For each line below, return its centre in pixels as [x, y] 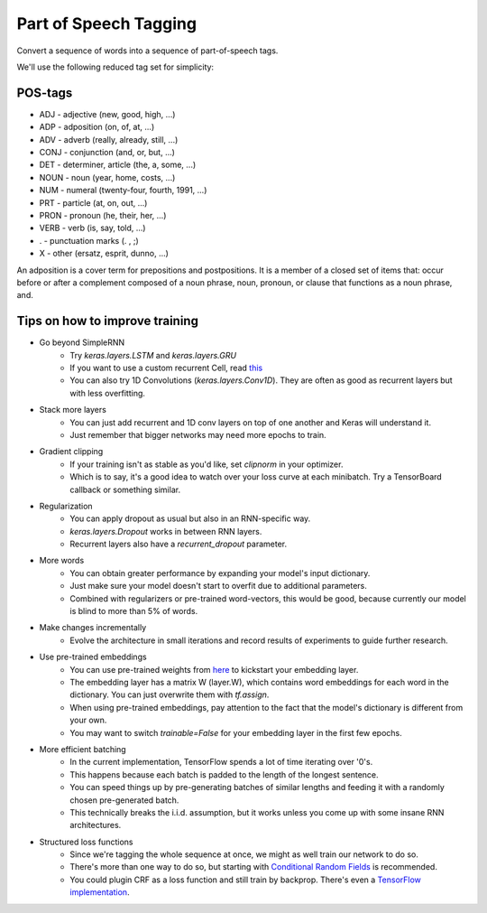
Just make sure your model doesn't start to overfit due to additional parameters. [218, 586]
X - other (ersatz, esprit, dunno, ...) [104, 254]
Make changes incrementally [93, 628]
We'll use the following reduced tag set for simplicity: [115, 67]
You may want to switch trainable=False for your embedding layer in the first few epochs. [236, 732]
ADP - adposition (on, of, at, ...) [97, 127]
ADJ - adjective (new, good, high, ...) [107, 114]
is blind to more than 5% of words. [134, 611]
